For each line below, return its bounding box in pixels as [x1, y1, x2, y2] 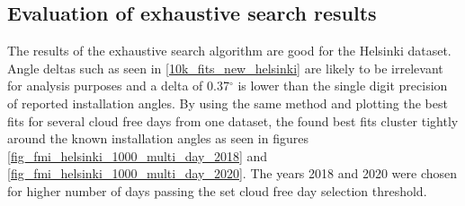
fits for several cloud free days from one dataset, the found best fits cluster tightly [7, 111, 459, 130]
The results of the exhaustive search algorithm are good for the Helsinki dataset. [7, 41, 452, 60]
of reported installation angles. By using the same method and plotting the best [7, 93, 448, 112]
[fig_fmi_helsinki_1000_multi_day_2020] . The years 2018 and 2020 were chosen [7, 164, 458, 183]
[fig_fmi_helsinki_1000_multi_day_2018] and [7, 146, 268, 165]
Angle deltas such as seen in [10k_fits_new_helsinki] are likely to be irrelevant [7, 58, 443, 77]
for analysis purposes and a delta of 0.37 [7, 76, 229, 95]
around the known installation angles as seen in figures [7, 129, 309, 148]
